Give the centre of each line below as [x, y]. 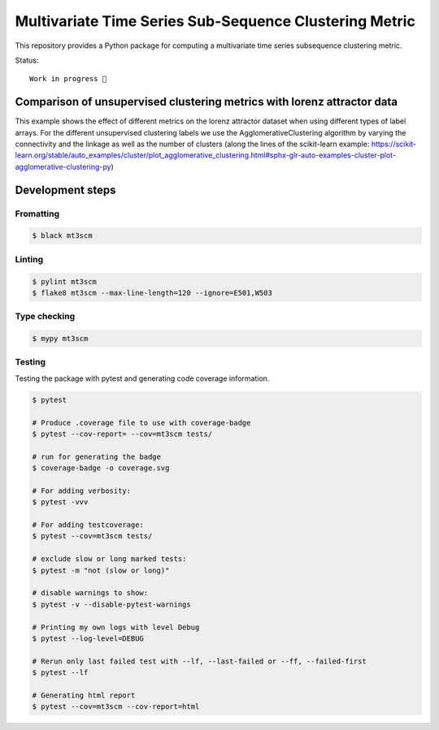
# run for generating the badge [97, 456]
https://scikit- [394, 144]
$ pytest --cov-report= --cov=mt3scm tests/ [122, 434]
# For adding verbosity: [82, 490]
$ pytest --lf [60, 673]
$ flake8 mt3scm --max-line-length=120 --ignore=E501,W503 [152, 293]
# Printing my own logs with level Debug [116, 627]
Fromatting [37, 214]
